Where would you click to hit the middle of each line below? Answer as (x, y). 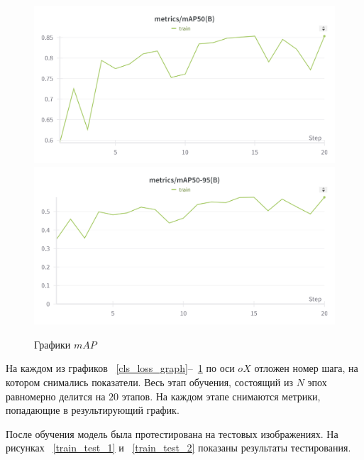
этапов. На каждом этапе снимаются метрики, (221, 396)
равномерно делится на (56, 396)
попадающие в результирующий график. (93, 410)
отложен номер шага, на (306, 368)
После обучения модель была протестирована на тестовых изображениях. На (172, 433)
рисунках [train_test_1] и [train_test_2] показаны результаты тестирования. (178, 448)
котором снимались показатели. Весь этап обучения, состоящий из (149, 382)
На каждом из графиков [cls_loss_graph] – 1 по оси (120, 368)
